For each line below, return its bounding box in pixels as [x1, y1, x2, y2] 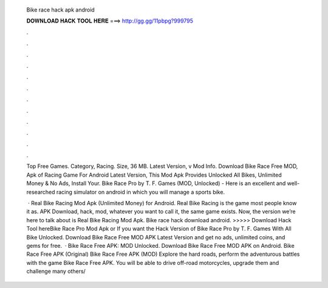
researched [26, 188, 55, 195]
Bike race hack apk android [26, 6, 95, 13]
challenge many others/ [26, 268, 86, 275]
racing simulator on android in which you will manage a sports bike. [56, 188, 225, 195]
